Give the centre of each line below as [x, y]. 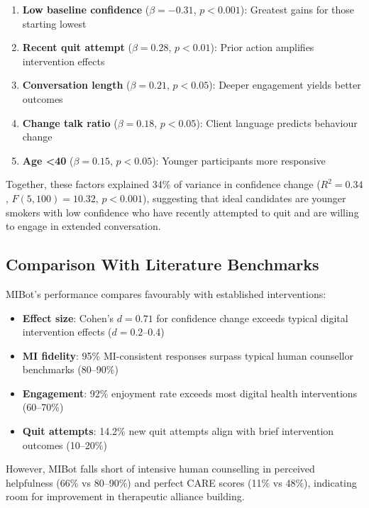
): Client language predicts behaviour [277, 122]
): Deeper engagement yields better [285, 85]
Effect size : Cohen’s [68, 317]
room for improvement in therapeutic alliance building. [125, 496]
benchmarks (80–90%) [70, 369]
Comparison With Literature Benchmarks [163, 264]
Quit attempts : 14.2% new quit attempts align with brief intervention [178, 431]
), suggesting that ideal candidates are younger [244, 198]
